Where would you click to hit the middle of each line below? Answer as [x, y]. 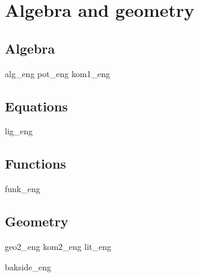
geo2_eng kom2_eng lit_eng [58, 246]
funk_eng [23, 189]
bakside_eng [28, 266]
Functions [35, 163]
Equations [36, 106]
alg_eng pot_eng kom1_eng [58, 73]
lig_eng [19, 131]
